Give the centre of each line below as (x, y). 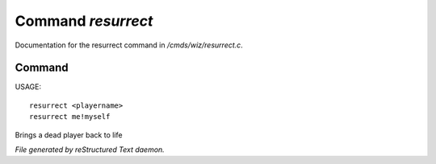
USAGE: (28, 87)
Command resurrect (84, 21)
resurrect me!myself (70, 117)
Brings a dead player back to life (69, 135)
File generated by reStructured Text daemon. (90, 150)
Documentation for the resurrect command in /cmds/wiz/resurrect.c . (129, 45)
